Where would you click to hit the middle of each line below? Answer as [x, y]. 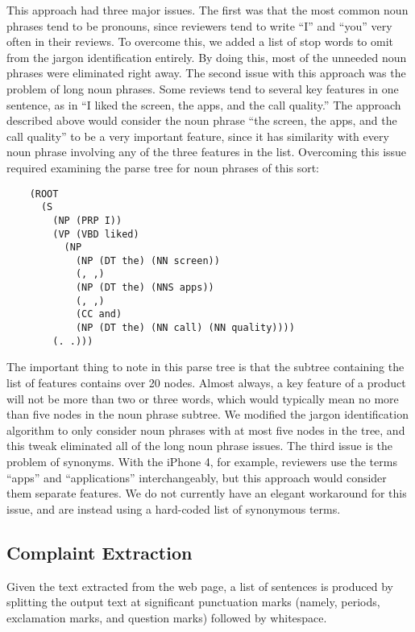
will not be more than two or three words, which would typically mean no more [203, 398]
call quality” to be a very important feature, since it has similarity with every [198, 136]
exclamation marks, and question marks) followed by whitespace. [167, 617]
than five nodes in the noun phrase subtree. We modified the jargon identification [207, 414]
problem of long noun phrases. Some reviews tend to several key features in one [203, 88]
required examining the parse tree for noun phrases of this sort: [163, 167]
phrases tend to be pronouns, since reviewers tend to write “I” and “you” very [199, 25]
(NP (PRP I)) [87, 220]
